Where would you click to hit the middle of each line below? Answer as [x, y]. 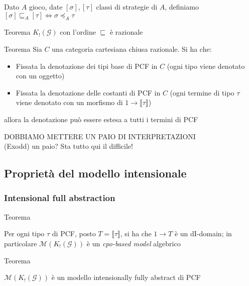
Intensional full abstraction [60, 198]
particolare [21, 243]
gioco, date [46, 7]
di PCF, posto [74, 233]
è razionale [126, 32]
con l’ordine [78, 32]
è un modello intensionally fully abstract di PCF [126, 277]
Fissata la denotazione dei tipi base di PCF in [87, 66]
